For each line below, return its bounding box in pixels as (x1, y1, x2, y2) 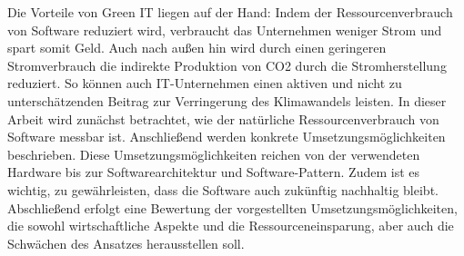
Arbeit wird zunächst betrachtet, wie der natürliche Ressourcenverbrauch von (7, 109, 439, 128)
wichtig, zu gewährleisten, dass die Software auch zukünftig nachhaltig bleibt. (7, 180, 439, 199)
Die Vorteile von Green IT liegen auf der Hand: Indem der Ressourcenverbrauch (7, 3, 453, 21)
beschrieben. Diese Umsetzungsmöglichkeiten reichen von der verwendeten (7, 144, 420, 163)
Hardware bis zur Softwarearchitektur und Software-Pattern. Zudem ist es (7, 162, 420, 182)
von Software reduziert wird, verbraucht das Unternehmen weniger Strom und (7, 20, 442, 39)
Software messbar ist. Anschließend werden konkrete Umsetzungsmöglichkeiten (7, 127, 446, 146)
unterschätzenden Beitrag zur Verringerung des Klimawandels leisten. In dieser (7, 91, 447, 110)
